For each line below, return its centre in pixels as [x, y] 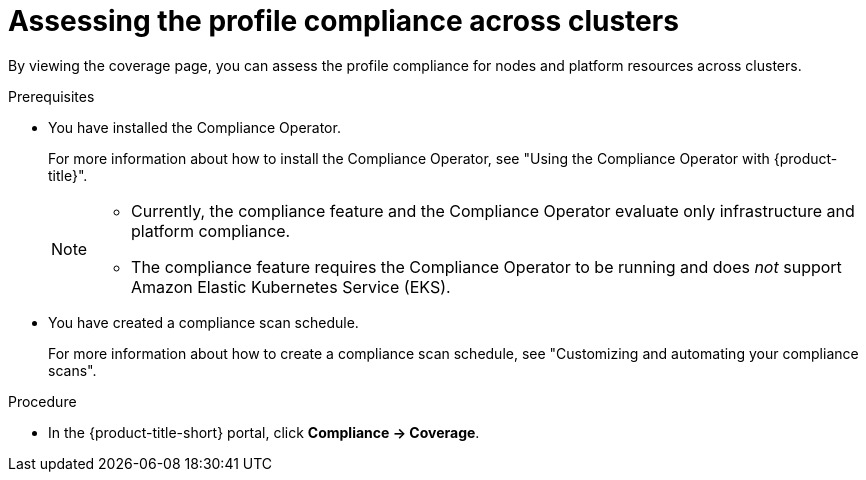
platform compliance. [211, 230]
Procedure [42, 401]
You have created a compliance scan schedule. [203, 322]
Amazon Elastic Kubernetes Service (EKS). [291, 286]
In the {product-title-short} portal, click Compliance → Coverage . [264, 432]
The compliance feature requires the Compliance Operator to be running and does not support [486, 266]
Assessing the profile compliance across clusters [343, 21]
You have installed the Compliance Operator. [194, 127]
